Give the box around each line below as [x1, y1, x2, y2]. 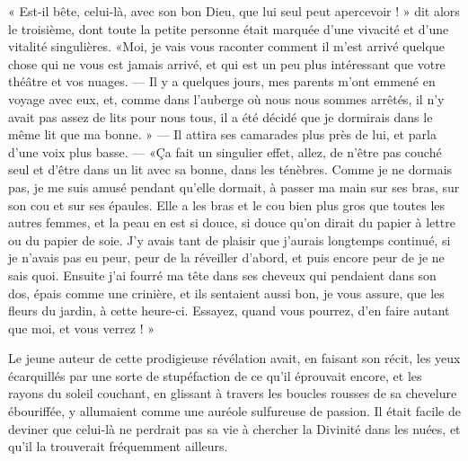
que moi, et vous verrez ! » [8, 318, 155, 337]
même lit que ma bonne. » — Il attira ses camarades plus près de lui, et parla [8, 125, 437, 144]
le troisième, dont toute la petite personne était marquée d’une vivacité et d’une [8, 19, 449, 38]
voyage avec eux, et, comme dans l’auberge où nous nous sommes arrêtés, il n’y [8, 89, 445, 108]
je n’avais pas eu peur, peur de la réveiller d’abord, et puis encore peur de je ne [8, 248, 445, 267]
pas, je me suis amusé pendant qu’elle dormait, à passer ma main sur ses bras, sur [8, 177, 460, 196]
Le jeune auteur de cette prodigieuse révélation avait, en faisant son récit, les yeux [8, 349, 461, 368]
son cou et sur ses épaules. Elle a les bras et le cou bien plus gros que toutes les [8, 195, 446, 214]
